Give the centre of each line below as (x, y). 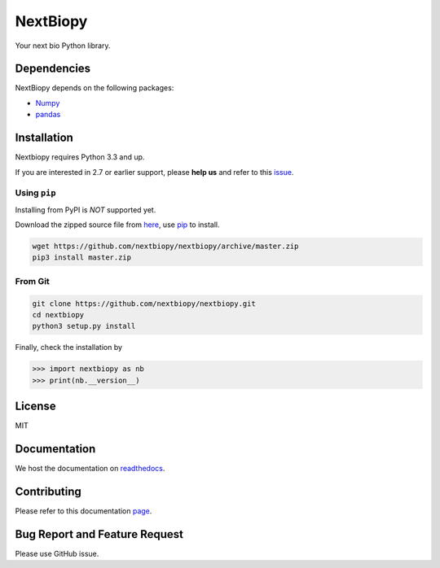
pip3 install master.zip (82, 258)
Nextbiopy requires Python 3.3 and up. (80, 157)
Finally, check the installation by (68, 347)
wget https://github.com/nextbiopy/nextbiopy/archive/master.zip (165, 247)
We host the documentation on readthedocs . (90, 469)
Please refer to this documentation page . (84, 511)
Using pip (35, 193)
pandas (48, 115)
